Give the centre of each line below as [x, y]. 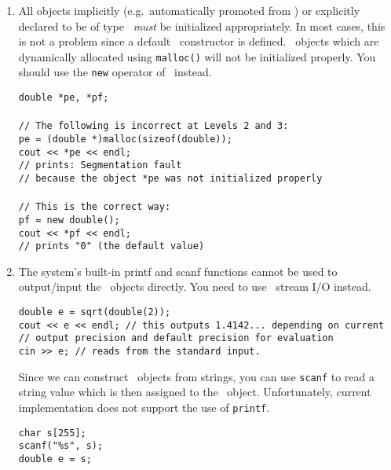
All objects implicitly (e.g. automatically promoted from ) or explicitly [189, 10]
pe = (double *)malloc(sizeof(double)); [125, 139]
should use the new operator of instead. [115, 72]
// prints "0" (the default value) [111, 246]
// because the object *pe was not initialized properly [170, 178]
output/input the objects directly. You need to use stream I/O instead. [195, 286]
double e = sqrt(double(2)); [95, 312]
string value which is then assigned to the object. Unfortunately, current [195, 392]
